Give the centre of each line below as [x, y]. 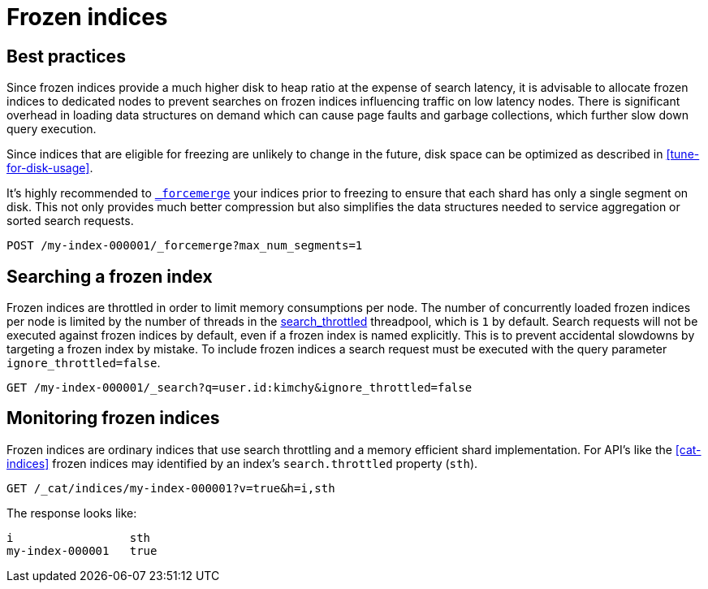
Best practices [66, 56]
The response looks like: [72, 513]
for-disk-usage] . [50, 168]
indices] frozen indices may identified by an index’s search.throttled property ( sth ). [242, 463]
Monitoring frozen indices [113, 418]
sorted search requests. [70, 221]
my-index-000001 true [82, 550]
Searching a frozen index [110, 276]
